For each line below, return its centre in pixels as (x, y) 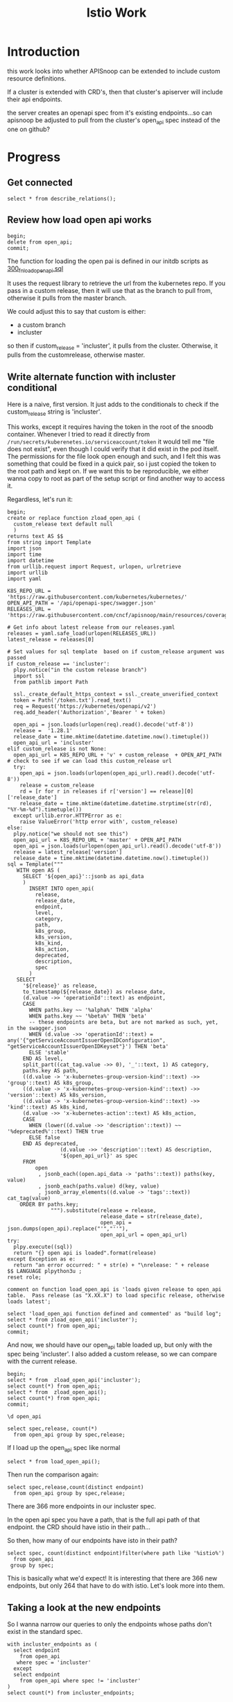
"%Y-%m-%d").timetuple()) (44, 809)
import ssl (29, 676)
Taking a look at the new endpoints (84, 1607)
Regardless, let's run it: (40, 499)
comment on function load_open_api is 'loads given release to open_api (114, 1289)
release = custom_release (57, 785)
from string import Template (49, 542)
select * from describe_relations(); (62, 199)
